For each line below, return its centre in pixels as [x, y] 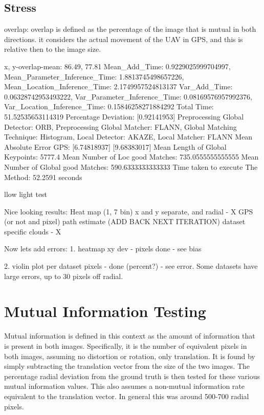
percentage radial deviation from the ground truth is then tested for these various [132, 376]
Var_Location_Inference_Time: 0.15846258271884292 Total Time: [109, 106]
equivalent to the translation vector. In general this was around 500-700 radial [127, 396]
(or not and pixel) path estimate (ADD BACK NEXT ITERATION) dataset [125, 221]
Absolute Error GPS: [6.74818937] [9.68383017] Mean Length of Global [115, 146]
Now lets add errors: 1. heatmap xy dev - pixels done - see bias [103, 249]
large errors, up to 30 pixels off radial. [64, 276]
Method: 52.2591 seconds [43, 177]
